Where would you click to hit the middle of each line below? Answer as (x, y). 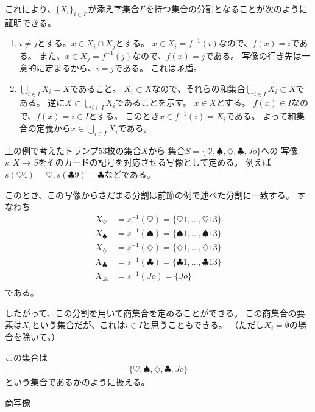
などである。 (130, 174)
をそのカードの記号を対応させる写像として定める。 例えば (154, 162)
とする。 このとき (124, 116)
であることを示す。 (153, 102)
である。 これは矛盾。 (158, 68)
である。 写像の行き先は (253, 55)
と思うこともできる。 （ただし (203, 325)
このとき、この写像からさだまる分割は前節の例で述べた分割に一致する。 (150, 194)
